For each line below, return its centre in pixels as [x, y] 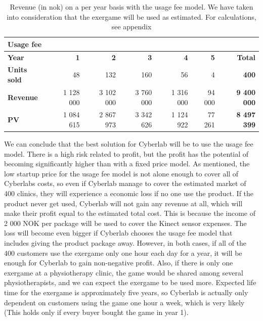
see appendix [131, 27]
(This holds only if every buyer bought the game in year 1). [96, 312]
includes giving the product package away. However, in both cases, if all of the [125, 242]
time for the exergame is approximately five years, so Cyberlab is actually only [126, 292]
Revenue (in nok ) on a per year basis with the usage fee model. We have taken [131, 7]
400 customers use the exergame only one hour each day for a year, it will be [123, 253]
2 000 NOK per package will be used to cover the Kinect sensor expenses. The [125, 223]
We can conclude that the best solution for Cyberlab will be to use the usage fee [129, 144]
